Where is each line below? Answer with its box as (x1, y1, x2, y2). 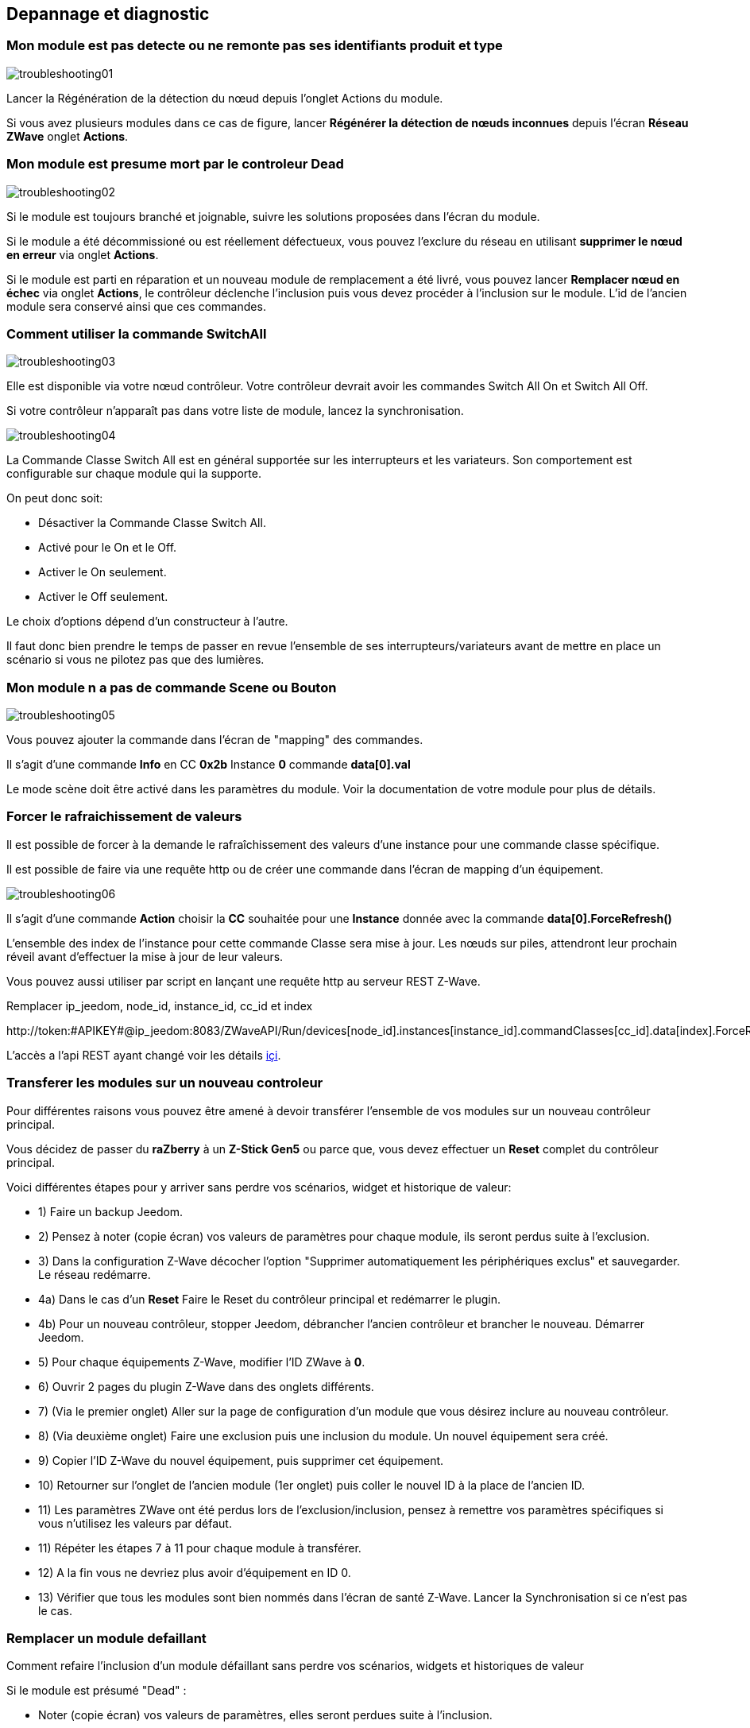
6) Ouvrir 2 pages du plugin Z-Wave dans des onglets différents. (38, 1379, 374, 1393)
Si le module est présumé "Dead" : (6, 1683, 187, 1698)
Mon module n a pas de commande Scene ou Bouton (6, 679, 337, 695)
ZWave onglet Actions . (6, 129, 129, 143)
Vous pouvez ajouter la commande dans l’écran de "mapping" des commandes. (6, 733, 423, 747)
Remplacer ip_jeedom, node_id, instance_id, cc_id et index (6, 998, 313, 1013)
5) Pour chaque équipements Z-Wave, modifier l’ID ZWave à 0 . (38, 1354, 365, 1369)
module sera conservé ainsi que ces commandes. (6, 299, 266, 313)
